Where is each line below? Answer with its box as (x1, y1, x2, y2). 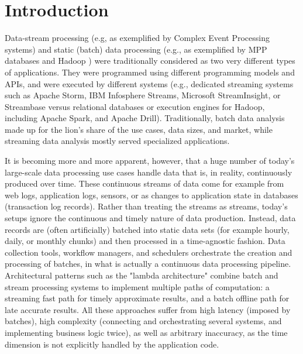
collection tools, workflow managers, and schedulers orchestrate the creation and (5, 246, 292, 258)
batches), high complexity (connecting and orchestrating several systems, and (5, 315, 282, 327)
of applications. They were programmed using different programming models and (5, 66, 295, 78)
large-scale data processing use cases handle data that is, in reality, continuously (5, 166, 292, 178)
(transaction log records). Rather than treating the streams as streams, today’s (5, 200, 288, 212)
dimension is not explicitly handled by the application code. (5, 338, 219, 350)
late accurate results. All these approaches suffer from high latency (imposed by (5, 303, 291, 315)
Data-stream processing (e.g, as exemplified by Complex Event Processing (5, 32, 270, 44)
